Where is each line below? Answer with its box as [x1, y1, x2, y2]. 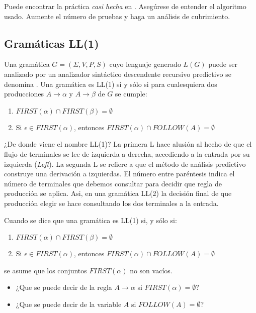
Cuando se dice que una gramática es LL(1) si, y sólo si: [4, 215, 177, 225]
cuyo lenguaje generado [109, 59, 181, 69]
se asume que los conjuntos [4, 265, 87, 275]
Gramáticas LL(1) [4, 35, 99, 51]
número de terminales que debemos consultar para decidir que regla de [4, 178, 222, 188]
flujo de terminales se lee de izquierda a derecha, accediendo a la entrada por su [4, 148, 250, 159]
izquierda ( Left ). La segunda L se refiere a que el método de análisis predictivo [4, 158, 246, 169]
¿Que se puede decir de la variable [16, 298, 122, 309]
